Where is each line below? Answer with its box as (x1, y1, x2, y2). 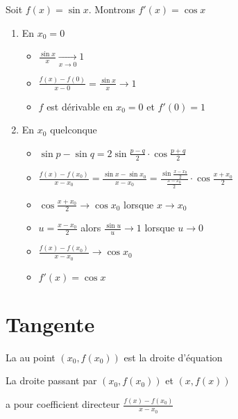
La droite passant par (6, 373, 97, 388)
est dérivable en (46, 99, 113, 113)
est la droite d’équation (124, 350, 223, 364)
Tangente (6, 309, 95, 338)
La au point (6, 350, 56, 364)
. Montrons (88, 2, 135, 16)
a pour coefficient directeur (6, 397, 120, 411)
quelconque (50, 122, 97, 137)
